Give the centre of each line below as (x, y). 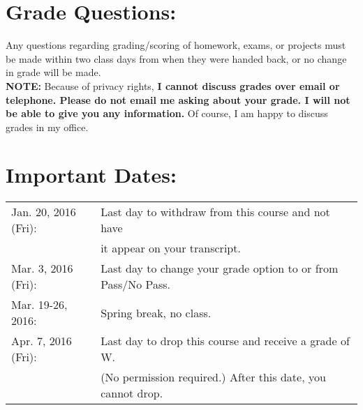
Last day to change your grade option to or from (220, 268)
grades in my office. (47, 127)
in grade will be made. (53, 72)
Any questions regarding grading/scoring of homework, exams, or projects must (176, 45)
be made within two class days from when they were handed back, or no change (176, 58)
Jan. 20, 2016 (44, 212)
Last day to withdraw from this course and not (215, 212)
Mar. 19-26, (39, 305)
